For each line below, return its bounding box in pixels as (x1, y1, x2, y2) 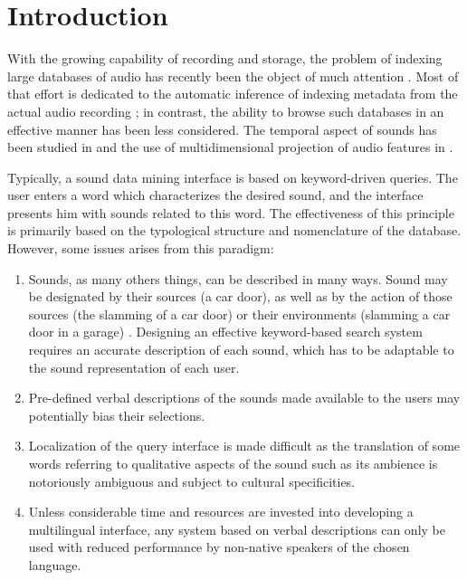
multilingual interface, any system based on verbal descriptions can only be (28, 519, 445, 538)
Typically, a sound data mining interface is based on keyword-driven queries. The (7, 167, 458, 186)
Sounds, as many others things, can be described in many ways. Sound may (28, 269, 448, 288)
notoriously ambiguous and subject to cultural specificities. (28, 471, 356, 490)
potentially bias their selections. (28, 405, 205, 424)
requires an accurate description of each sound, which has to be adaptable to (28, 340, 454, 359)
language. (28, 555, 81, 574)
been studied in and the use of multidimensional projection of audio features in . (7, 138, 453, 157)
